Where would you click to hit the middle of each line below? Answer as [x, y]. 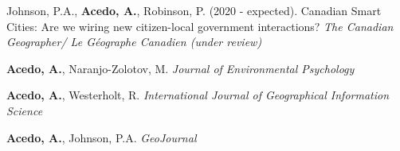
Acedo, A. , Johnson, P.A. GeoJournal [102, 137]
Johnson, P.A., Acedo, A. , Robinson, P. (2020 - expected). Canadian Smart [194, 10]
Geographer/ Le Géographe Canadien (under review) [134, 42]
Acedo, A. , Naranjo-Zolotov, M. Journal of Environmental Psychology [180, 68]
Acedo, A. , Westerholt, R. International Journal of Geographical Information [198, 95]
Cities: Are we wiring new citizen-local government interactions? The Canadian [200, 26]
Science [25, 110]
